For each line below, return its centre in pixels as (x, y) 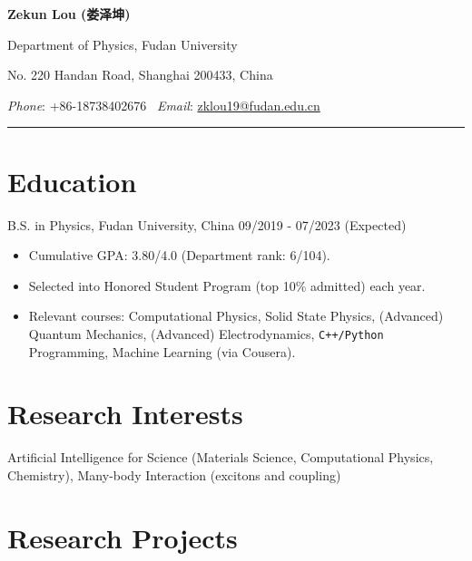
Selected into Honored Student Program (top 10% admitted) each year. (227, 285)
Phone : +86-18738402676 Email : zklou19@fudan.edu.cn (164, 105)
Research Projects (123, 537)
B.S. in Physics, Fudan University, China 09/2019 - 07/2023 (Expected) (207, 224)
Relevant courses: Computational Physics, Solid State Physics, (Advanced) (236, 316)
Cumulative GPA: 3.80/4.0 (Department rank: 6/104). (179, 255)
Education (72, 181)
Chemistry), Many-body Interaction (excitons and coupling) (174, 474)
